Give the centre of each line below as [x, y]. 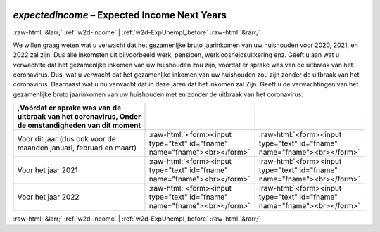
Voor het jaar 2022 [48, 197]
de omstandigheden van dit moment [79, 125]
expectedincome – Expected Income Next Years [120, 15]
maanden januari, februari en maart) [77, 148]
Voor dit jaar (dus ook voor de [66, 139]
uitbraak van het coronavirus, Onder [79, 117]
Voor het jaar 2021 [47, 170]
